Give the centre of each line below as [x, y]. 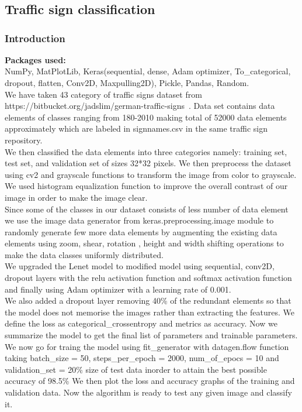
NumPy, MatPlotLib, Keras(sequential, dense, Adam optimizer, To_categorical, [148, 71]
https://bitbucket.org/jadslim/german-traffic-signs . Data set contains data [140, 106]
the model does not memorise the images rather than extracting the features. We [150, 312]
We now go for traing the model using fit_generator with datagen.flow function [147, 346]
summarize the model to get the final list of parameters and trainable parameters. [151, 335]
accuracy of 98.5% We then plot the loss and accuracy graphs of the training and [150, 381]
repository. [24, 140]
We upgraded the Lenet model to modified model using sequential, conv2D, [140, 266]
